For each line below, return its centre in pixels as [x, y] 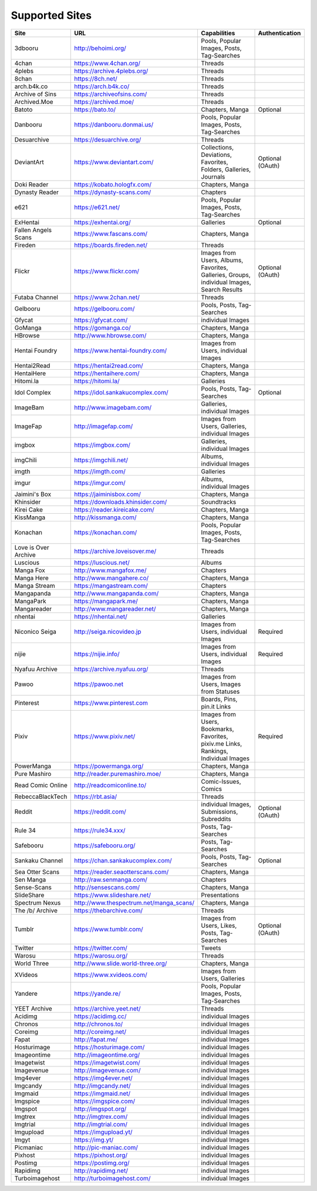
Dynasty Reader [36, 192]
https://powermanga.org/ [109, 766]
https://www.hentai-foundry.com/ [121, 350]
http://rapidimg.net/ [101, 1170]
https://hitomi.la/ [97, 381]
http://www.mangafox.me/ [110, 570]
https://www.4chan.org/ [107, 63]
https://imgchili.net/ [101, 460]
